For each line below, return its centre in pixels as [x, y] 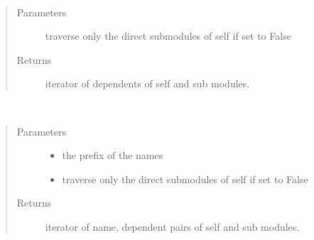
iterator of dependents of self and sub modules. [147, 83]
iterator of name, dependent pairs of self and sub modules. [172, 226]
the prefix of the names [113, 155]
